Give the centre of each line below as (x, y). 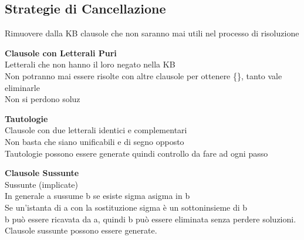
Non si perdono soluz (43, 99)
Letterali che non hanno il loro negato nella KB (90, 64)
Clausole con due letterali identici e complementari (96, 130)
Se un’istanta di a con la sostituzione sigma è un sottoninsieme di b (126, 207)
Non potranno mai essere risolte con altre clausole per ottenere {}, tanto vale (143, 75)
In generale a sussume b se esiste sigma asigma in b (97, 196)
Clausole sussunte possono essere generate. (81, 230)
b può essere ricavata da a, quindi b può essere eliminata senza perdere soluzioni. (151, 219)
